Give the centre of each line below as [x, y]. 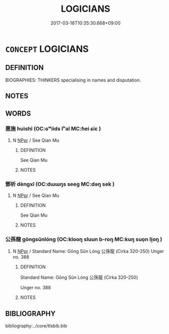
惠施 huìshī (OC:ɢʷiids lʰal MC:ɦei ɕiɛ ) [53, 129]
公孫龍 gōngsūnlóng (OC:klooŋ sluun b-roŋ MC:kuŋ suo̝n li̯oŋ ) [84, 239]
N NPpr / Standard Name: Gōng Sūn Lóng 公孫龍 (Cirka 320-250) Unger [88, 251]
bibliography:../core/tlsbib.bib [36, 326]
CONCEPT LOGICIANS [47, 49]
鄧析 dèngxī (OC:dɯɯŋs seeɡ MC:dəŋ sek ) [60, 184]
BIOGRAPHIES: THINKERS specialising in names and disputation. [73, 80]
